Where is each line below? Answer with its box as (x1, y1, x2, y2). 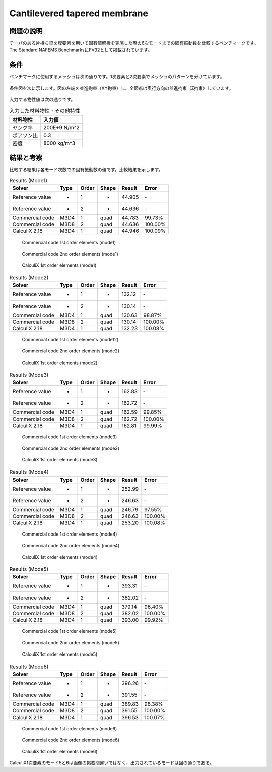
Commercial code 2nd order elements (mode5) (22, 639, 119, 645)
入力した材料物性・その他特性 (9, 107, 81, 114)
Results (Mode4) (9, 468, 49, 476)
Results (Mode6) (9, 663, 49, 670)
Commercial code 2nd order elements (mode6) (22, 737, 120, 743)
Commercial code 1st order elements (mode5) (22, 628, 117, 634)
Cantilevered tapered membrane (9, 8, 149, 19)
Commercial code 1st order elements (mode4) (22, 531, 117, 537)
